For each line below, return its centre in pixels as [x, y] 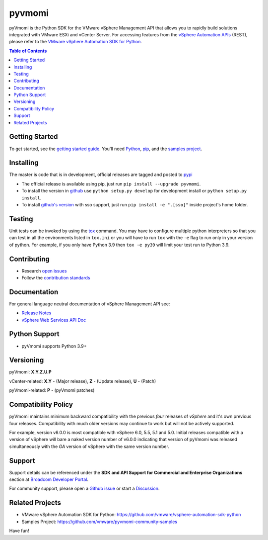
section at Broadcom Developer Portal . [49, 479]
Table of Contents [28, 51]
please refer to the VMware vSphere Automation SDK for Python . [76, 42]
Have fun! [19, 531]
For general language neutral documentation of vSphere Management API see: [90, 304]
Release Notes [36, 313]
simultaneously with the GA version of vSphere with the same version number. [89, 446]
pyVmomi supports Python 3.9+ [54, 346]
